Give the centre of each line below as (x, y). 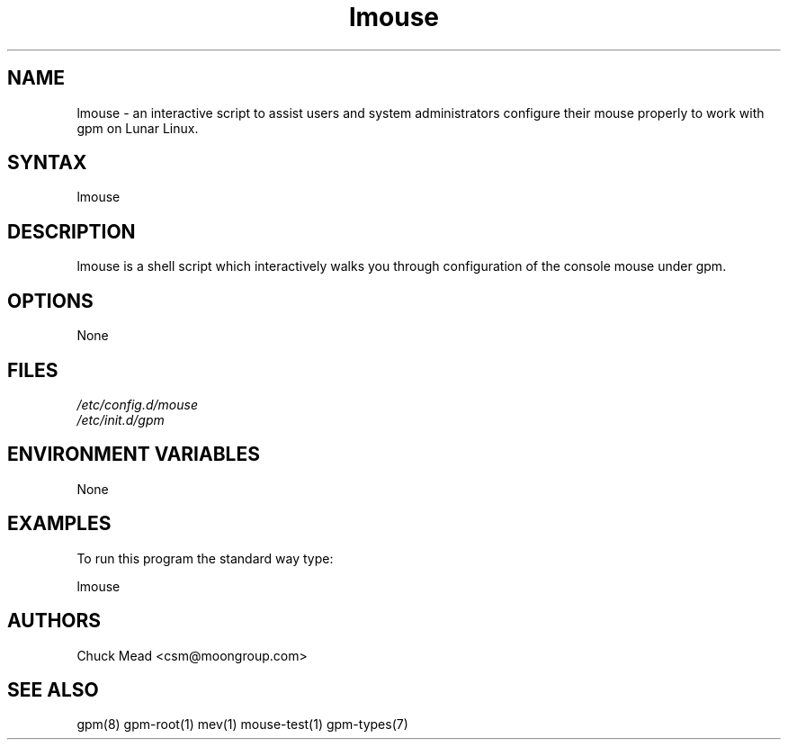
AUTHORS (54, 621)
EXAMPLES (59, 524)
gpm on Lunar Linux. (138, 128)
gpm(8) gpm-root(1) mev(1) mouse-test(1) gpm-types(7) (242, 724)
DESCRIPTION (72, 231)
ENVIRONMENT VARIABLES (134, 454)
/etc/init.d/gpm (121, 419)
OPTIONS (50, 301)
